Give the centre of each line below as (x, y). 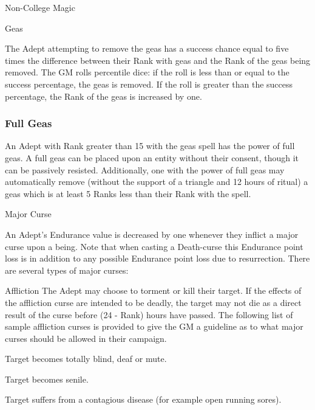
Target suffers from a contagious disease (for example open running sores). (143, 399)
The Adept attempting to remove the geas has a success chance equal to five (147, 48)
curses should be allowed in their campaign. (86, 338)
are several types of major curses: (67, 270)
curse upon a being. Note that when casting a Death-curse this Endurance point (154, 246)
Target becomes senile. (47, 379)
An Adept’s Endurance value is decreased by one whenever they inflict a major (152, 234)
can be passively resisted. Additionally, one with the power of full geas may (145, 169)
